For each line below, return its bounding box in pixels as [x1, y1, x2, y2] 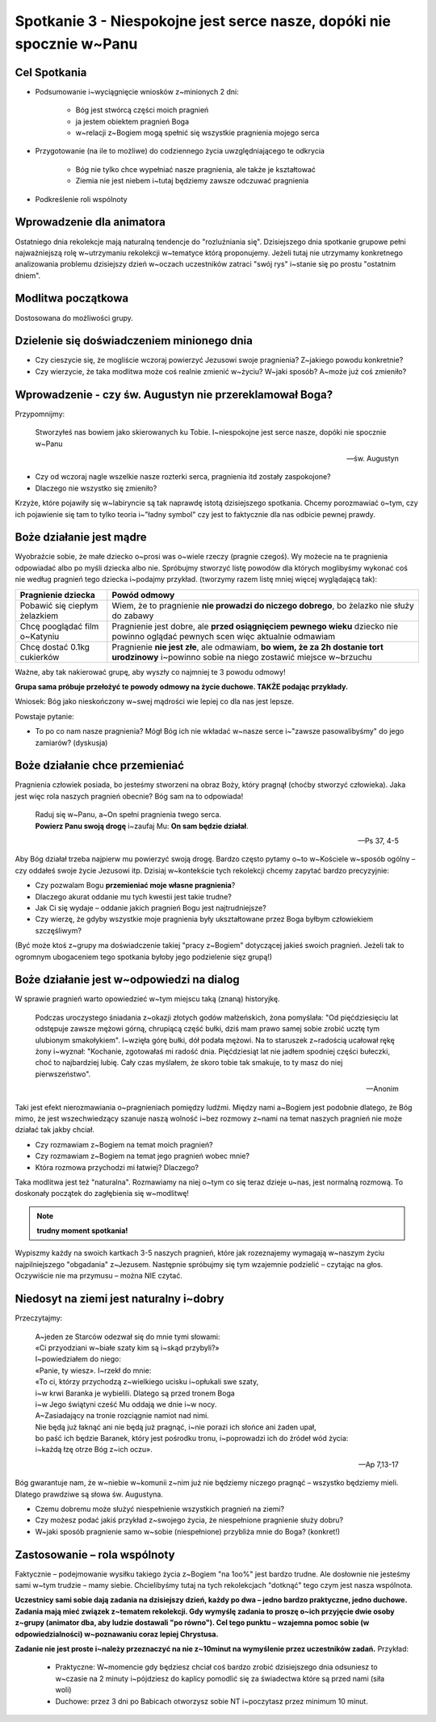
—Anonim [366, 1084, 399, 1094]
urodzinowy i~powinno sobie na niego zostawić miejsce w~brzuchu [111, 651, 373, 663]
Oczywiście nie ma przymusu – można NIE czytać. [15, 1271, 183, 1281]
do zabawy [111, 610, 154, 621]
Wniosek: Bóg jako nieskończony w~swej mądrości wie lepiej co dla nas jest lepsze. [15, 697, 295, 706]
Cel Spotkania [15, 65, 87, 79]
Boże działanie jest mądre [15, 530, 147, 545]
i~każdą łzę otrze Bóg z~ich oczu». [35, 1445, 153, 1455]
